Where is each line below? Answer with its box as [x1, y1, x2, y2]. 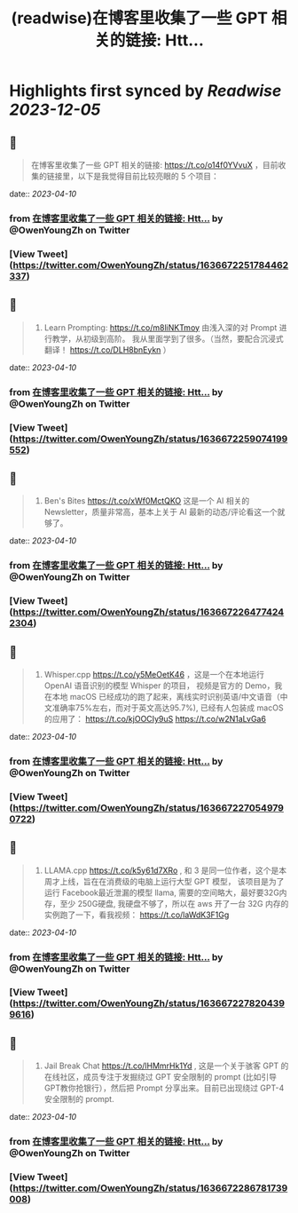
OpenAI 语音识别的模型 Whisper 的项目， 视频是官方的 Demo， [43, 680, 275, 691]
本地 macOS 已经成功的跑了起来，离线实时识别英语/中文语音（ [51, 691, 281, 702]
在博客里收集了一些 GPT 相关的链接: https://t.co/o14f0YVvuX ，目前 [30, 160, 278, 170]
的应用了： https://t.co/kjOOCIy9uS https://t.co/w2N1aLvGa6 [43, 713, 266, 724]
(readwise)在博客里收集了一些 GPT [11, 8, 269, 28]
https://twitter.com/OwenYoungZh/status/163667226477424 [12, 606, 285, 618]
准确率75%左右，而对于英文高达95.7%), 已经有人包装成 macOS [51, 702, 284, 713]
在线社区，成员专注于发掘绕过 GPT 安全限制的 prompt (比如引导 [43, 1072, 278, 1082]
